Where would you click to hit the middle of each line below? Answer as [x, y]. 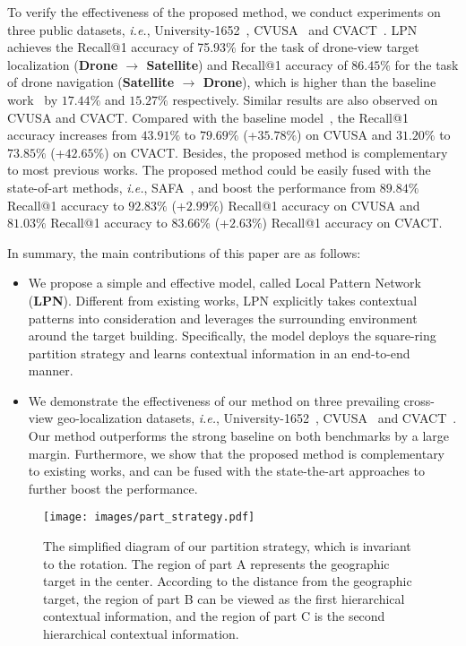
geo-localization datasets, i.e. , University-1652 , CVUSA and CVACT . [257, 418]
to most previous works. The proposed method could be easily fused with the [219, 170]
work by [33, 99]
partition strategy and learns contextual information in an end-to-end [219, 353]
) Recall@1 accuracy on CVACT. [352, 223]
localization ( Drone [63, 64]
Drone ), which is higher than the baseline [319, 82]
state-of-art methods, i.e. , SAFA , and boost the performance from [192, 187]
